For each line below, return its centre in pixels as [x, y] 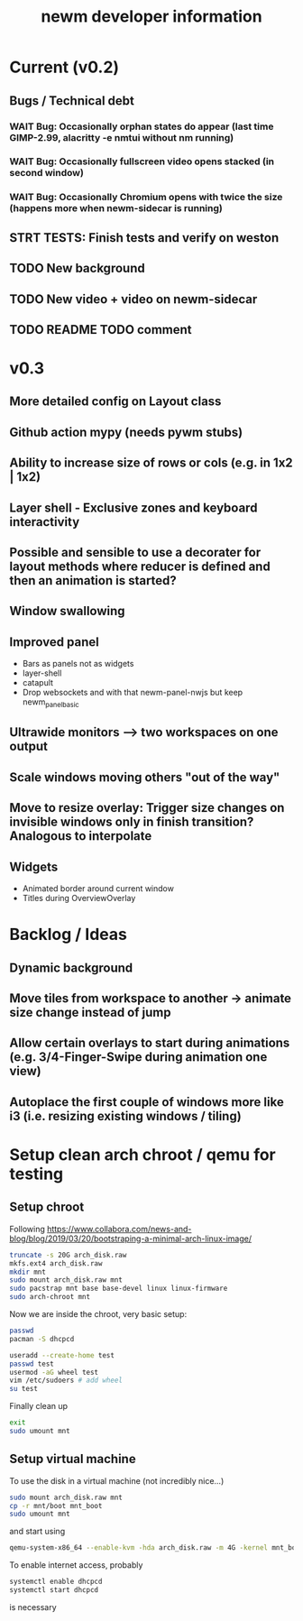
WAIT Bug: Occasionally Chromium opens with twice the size [146, 198]
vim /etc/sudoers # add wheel [66, 1381]
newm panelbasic [50, 703]
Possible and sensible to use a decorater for [135, 553]
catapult [38, 683]
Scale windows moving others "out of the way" [145, 777]
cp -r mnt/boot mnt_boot [56, 1506]
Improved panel [54, 642]
